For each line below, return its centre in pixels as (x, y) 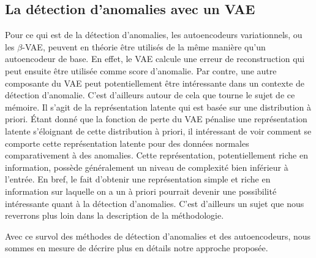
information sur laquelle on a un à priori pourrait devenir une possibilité (141, 191)
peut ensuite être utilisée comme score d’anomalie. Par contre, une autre (141, 70)
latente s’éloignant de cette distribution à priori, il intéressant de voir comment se (158, 131)
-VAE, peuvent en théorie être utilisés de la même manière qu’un (144, 46)
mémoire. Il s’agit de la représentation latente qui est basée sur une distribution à (158, 107)
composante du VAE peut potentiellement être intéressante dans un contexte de (155, 83)
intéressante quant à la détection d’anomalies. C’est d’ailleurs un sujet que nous (155, 203)
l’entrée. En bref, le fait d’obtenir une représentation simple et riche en (138, 179)
